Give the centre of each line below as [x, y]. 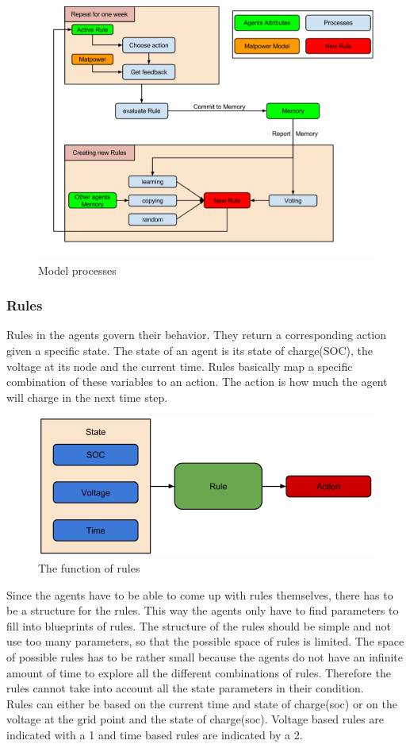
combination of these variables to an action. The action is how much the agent [197, 382]
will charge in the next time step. [87, 397]
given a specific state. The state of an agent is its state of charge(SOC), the [190, 350]
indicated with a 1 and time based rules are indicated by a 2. [155, 735]
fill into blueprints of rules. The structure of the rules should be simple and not [199, 625]
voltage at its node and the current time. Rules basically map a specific [180, 366]
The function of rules [89, 568]
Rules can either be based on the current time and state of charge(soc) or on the [202, 703]
